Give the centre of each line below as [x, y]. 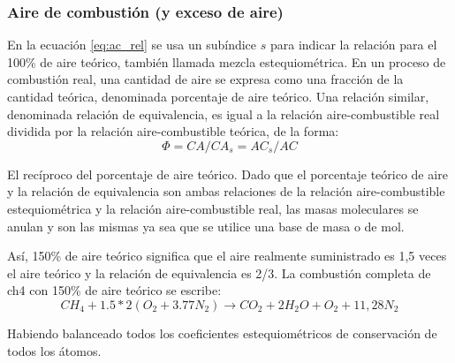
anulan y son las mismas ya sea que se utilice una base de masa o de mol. [206, 226]
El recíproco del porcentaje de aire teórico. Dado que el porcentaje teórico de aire [227, 174]
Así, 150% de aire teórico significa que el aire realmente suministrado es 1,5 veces [227, 256]
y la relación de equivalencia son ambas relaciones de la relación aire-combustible [226, 191]
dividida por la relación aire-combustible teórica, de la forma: [173, 131]
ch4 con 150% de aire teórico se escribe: [114, 290]
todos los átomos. [54, 350]
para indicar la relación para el [353, 45]
